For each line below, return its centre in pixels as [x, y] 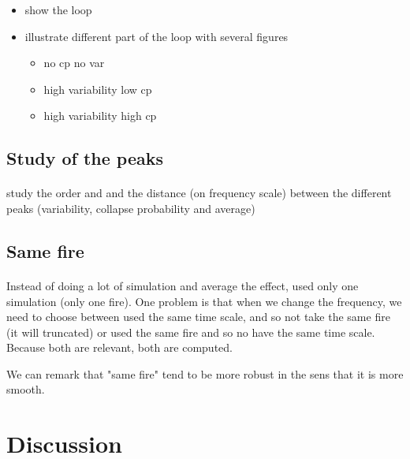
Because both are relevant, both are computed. [119, 347]
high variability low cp [98, 89]
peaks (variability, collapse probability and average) [131, 208]
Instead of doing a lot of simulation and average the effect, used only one [183, 285]
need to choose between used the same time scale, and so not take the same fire [198, 317]
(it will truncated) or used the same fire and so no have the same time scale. [191, 332]
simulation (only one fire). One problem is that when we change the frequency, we [204, 301]
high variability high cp [100, 116]
